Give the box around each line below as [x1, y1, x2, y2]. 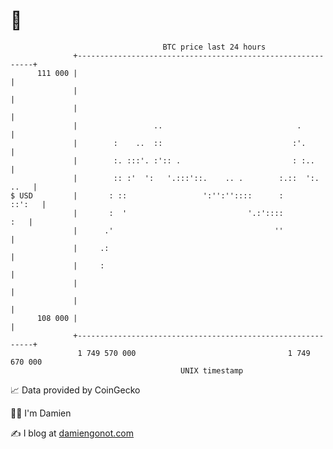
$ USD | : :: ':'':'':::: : [10, 190, 284, 201]
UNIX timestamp [180, 365, 244, 376]
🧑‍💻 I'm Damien [10, 407, 72, 419]
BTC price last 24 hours [162, 42, 267, 52]
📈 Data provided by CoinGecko [10, 384, 141, 396]
